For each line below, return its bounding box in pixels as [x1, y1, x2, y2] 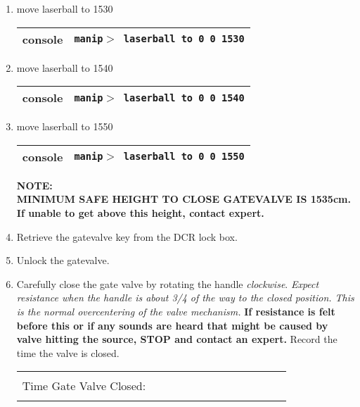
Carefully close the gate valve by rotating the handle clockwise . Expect [16, 276, 319, 291]
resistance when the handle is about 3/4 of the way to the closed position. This [16, 290, 354, 305]
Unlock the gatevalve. [16, 253, 110, 268]
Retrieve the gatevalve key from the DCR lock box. [16, 229, 238, 244]
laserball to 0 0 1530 [123, 33, 245, 45]
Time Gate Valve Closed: [22, 377, 146, 394]
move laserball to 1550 [16, 119, 113, 134]
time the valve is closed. [16, 345, 120, 360]
